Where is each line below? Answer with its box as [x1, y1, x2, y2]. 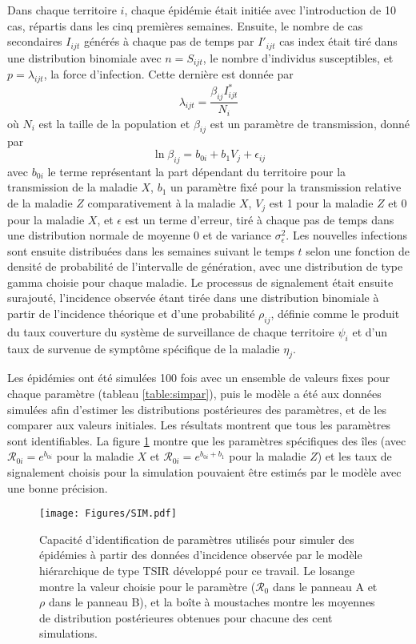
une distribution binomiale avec [7, 49, 162, 66]
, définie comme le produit [270, 305, 400, 322]
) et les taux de [317, 448, 392, 465]
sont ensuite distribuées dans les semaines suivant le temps [7, 242, 294, 259]
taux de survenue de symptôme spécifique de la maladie [7, 340, 280, 356]
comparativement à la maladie [87, 195, 236, 211]
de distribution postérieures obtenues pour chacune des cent [39, 609, 333, 626]
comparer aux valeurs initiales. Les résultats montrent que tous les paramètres [7, 417, 390, 433]
